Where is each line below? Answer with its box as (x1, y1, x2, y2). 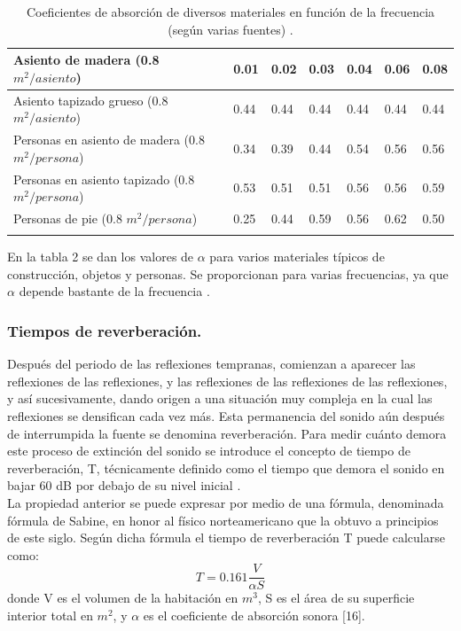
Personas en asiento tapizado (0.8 (13, 169, 195, 188)
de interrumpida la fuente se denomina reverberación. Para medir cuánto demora (7, 424, 447, 442)
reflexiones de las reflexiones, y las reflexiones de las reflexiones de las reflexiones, (7, 371, 448, 390)
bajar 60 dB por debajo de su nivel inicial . (7, 476, 241, 495)
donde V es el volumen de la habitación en (7, 588, 238, 607)
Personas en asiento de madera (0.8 (13, 130, 205, 149)
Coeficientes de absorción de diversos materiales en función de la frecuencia (26, 3, 435, 20)
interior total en (7, 606, 93, 625)
